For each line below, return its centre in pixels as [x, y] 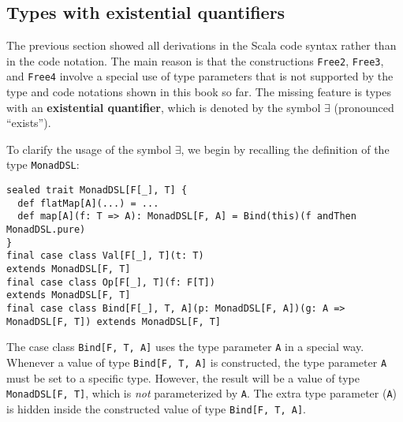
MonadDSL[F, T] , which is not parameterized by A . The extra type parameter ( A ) [202, 393]
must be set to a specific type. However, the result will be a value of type [183, 377]
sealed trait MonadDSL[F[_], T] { [97, 190]
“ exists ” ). [29, 123]
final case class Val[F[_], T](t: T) [105, 256]
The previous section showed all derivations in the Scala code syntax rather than [201, 45]
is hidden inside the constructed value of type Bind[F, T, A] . [156, 408]
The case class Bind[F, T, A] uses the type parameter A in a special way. [185, 347]
